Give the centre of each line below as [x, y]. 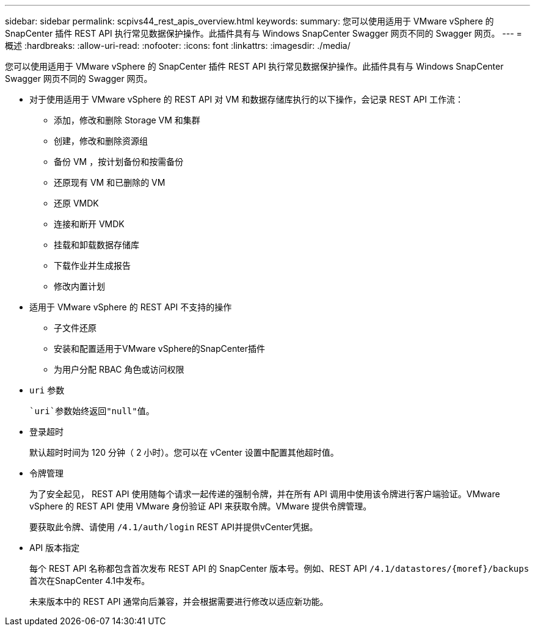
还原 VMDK [76, 203]
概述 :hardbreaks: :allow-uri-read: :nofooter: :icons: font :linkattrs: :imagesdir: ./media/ [178, 46]
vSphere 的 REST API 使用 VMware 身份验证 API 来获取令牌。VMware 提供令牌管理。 [201, 506]
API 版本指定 [55, 548]
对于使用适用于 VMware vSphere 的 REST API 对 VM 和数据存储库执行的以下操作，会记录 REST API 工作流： [246, 99]
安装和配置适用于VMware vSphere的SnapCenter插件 [160, 348]
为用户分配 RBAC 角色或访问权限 [119, 369]
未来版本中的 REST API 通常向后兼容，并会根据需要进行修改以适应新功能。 [179, 601]
